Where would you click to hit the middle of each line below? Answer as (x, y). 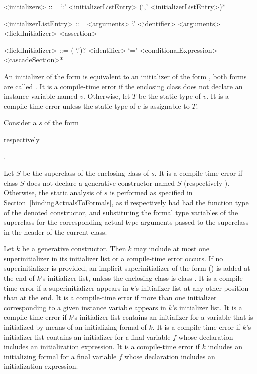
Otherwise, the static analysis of (53, 192)
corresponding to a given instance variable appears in (85, 307)
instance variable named (41, 96)
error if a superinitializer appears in (74, 287)
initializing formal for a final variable (60, 356)
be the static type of (170, 96)
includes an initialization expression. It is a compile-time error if (102, 346)
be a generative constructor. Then (74, 248)
